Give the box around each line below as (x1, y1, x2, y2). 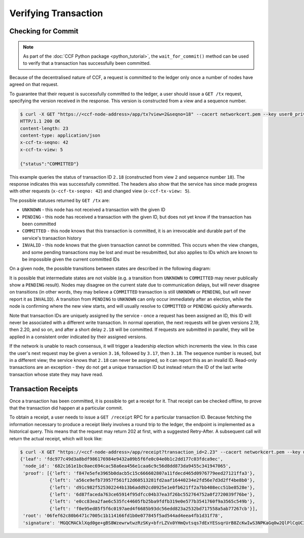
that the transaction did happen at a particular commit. (9, 405, 123, 411)
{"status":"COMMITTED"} (20, 161, 80, 167)
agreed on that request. (9, 81, 59, 88)
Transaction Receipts (9, 385, 79, 393)
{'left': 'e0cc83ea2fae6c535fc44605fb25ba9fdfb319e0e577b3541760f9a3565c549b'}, (49, 499, 255, 505)
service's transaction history (22, 235, 82, 241)
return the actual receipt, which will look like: (9, 435, 103, 441)
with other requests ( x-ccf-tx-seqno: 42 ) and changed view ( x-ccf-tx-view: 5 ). (9, 188, 191, 194)
